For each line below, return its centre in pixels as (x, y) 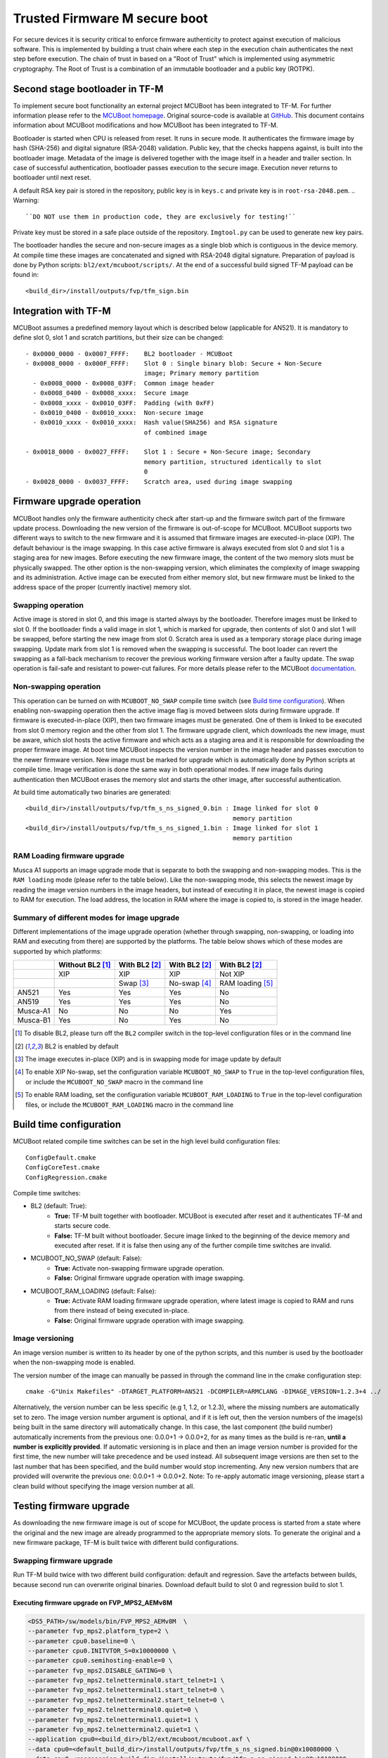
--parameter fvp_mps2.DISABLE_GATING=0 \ (100, 1670)
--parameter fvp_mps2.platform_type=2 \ (98, 1631)
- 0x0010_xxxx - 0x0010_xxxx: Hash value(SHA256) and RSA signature (155, 423)
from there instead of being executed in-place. (122, 1311)
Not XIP (232, 974)
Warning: (26, 200)
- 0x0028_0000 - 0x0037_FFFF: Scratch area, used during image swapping (159, 481)
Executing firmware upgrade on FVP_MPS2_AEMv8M (92, 1603)
